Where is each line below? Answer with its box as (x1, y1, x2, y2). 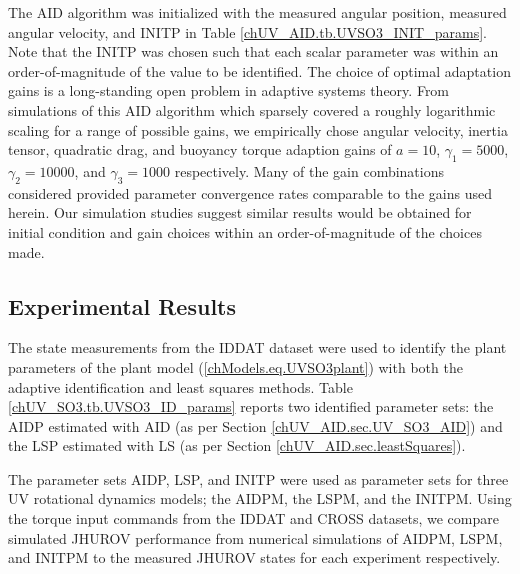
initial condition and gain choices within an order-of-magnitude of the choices (8, 221, 482, 242)
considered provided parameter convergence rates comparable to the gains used (8, 182, 492, 203)
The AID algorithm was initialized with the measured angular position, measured (8, 2, 507, 22)
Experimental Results (8, 290, 236, 321)
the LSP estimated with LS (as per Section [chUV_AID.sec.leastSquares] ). (8, 435, 466, 456)
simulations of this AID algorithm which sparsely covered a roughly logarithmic (8, 99, 496, 120)
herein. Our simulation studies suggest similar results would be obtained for (8, 202, 472, 223)
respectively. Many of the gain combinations (174, 160, 444, 181)
